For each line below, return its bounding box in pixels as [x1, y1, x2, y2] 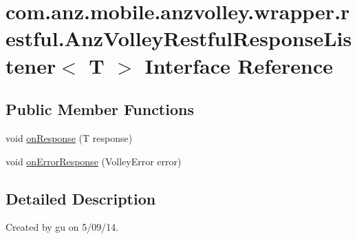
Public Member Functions [6, 98, 194, 120]
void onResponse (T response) [6, 130, 133, 145]
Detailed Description [6, 187, 156, 209]
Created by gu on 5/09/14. [6, 220, 119, 234]
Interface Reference [144, 51, 333, 79]
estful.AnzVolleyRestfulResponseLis [6, 24, 352, 52]
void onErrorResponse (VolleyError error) [6, 154, 182, 168]
